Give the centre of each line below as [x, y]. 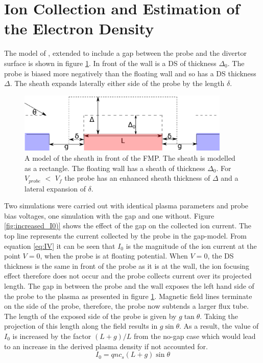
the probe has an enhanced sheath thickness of [137, 178]
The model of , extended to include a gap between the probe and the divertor [125, 53]
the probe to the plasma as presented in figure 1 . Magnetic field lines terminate [128, 296]
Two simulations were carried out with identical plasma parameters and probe [126, 206]
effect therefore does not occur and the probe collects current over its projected [128, 276]
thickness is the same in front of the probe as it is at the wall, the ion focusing [127, 265]
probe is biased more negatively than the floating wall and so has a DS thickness [130, 73]
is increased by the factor [52, 336]
